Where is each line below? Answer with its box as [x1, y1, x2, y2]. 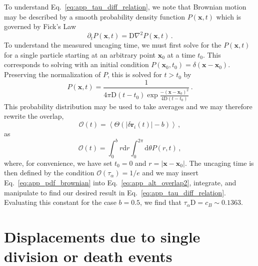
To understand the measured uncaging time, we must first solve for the [4, 40, 221, 50]
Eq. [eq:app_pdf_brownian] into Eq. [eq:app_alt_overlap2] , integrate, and [4, 177, 236, 188]
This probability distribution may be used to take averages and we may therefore [4, 101, 252, 111]
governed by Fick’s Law [4, 21, 76, 32]
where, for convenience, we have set [4, 157, 112, 168]
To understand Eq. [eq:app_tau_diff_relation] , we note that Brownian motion [4, 2, 246, 12]
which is [216, 11, 241, 22]
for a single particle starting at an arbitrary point [4, 49, 155, 60]
